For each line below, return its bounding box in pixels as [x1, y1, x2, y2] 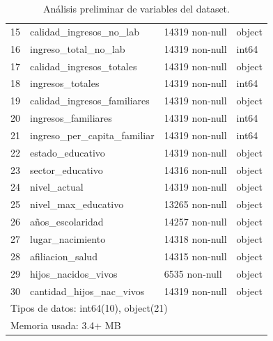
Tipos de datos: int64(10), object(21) [10, 301, 168, 315]
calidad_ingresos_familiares [30, 93, 150, 108]
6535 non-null [164, 266, 222, 280]
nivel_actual [30, 180, 84, 194]
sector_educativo [30, 162, 103, 177]
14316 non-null [164, 162, 227, 177]
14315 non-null [164, 248, 227, 263]
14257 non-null [164, 214, 227, 229]
